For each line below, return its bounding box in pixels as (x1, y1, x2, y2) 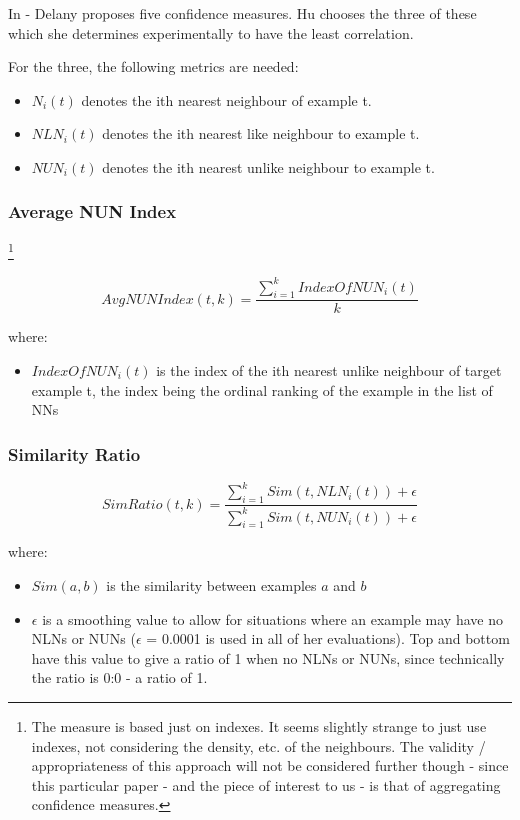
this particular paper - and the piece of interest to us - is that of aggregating (31, 774, 501, 795)
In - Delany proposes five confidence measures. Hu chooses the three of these (8, 3, 477, 23)
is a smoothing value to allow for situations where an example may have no (42, 608, 503, 629)
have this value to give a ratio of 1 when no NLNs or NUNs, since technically (31, 647, 505, 668)
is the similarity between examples (106, 575, 317, 596)
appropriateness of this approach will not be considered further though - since (31, 755, 509, 776)
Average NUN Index (8, 199, 177, 224)
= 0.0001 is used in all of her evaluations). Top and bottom (146, 628, 510, 649)
